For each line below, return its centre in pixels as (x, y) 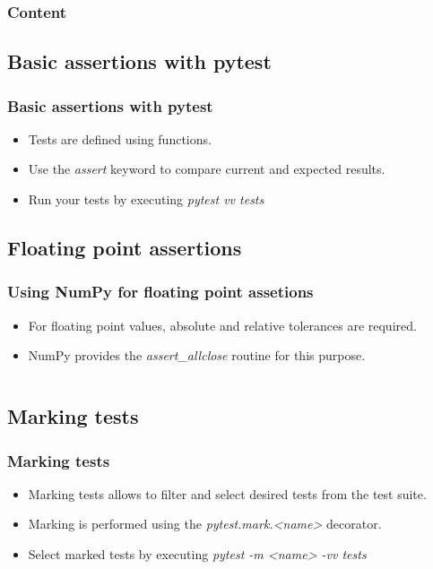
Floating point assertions (125, 248)
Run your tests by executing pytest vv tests (146, 199)
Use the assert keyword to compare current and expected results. (207, 169)
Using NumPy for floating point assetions (160, 292)
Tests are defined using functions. (120, 138)
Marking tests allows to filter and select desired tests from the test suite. (227, 493)
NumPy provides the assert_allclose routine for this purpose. (197, 355)
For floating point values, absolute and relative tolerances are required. (222, 325)
